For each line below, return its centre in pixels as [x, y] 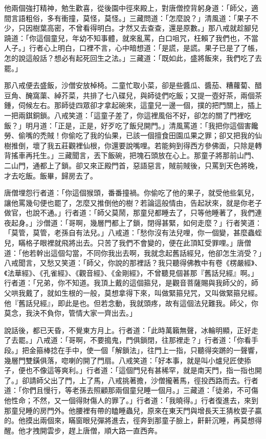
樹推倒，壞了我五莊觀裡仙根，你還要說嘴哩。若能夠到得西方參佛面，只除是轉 [133, 145]
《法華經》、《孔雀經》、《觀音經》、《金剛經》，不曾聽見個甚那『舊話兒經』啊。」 [131, 272]
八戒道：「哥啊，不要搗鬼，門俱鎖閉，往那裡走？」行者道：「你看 [143, 340]
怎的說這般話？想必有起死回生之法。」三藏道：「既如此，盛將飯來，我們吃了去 [133, 58]
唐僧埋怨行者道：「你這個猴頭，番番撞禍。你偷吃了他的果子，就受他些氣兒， [131, 193]
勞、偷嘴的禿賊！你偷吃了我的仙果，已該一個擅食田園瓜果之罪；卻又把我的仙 [133, 135]
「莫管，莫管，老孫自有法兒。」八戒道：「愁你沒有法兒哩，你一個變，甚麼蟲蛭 [133, 233]
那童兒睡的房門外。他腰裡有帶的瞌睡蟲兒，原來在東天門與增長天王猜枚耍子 [129, 410]
